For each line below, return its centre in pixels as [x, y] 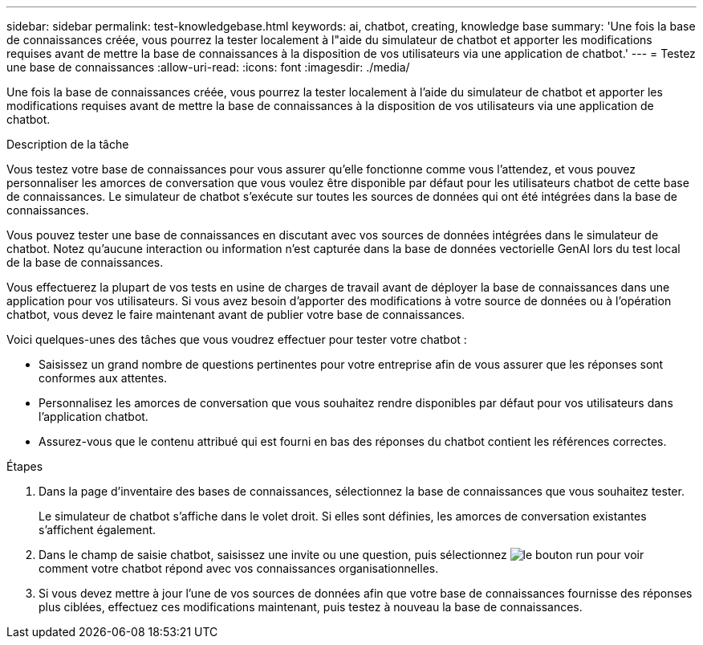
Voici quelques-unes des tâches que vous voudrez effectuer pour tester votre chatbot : [237, 339]
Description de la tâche [68, 144]
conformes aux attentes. [103, 378]
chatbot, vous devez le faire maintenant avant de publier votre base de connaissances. [236, 314]
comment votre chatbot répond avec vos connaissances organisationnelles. [239, 568]
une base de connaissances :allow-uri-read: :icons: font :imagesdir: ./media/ [208, 67]
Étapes [25, 466]
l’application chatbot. [93, 416]
